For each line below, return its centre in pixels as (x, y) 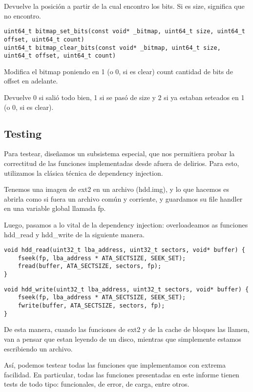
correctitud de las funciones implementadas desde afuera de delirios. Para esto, (122, 163)
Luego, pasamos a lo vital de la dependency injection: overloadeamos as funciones (126, 224)
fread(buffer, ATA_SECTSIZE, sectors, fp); (90, 266)
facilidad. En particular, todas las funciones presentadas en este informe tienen (122, 374)
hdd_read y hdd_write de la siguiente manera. (74, 234)
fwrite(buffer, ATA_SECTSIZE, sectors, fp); (91, 306)
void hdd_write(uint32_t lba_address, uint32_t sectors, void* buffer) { (126, 289)
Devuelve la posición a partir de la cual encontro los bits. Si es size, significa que (124, 6)
